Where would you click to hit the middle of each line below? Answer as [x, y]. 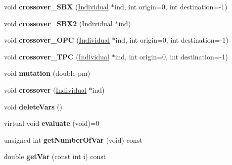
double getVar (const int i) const [55, 156]
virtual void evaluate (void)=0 [52, 123]
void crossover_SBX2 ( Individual [58, 23]
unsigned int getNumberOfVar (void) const [73, 139]
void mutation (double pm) [47, 73]
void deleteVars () [33, 106]
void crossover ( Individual [45, 89]
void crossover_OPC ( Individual [57, 40]
